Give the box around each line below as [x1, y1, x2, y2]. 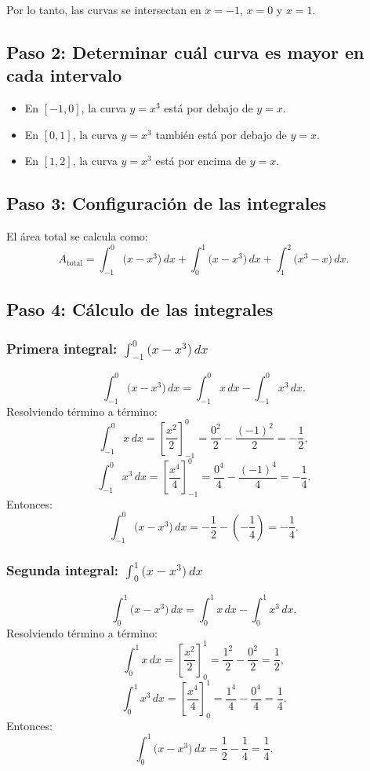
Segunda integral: [6, 560, 119, 579]
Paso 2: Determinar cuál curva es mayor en [6, 39, 365, 64]
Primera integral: [6, 338, 118, 358]
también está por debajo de [155, 126, 287, 142]
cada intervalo [6, 63, 122, 87]
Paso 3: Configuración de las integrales [6, 191, 327, 215]
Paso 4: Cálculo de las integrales [6, 297, 274, 321]
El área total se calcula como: [6, 228, 148, 244]
